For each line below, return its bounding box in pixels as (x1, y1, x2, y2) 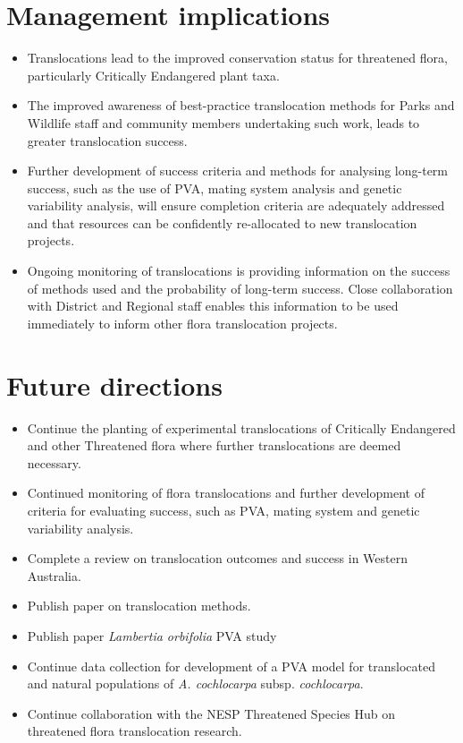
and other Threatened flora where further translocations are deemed (27, 436, 401, 455)
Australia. (27, 566, 81, 585)
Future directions (6, 366, 223, 403)
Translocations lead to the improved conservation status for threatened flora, (27, 48, 448, 67)
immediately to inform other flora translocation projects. (27, 313, 338, 332)
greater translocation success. (27, 131, 188, 149)
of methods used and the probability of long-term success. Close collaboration (27, 278, 453, 297)
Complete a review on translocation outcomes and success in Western (27, 549, 408, 568)
